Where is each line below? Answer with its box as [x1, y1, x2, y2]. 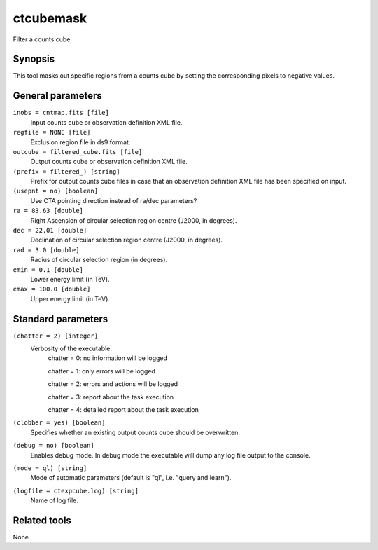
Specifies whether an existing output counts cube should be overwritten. [30, 428, 241, 436]
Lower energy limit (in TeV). [30, 275, 110, 283]
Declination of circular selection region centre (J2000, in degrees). [30, 235, 223, 245]
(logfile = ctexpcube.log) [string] [13, 487, 139, 495]
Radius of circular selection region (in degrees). [30, 256, 168, 264]
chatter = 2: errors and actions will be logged [48, 380, 178, 388]
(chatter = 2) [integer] [13, 331, 98, 340]
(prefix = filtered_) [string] [13, 167, 120, 175]
